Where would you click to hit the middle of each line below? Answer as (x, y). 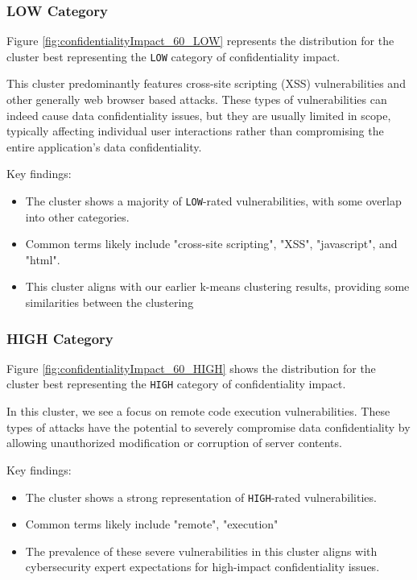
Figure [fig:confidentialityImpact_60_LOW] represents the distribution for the (200, 41)
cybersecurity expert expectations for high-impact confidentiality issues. (202, 567)
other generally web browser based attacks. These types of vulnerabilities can (197, 99)
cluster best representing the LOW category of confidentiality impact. (173, 56)
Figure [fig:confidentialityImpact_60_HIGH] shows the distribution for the (191, 368)
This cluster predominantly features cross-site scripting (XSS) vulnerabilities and (206, 83)
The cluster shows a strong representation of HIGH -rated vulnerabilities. (201, 497)
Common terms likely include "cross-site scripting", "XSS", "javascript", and (211, 244)
